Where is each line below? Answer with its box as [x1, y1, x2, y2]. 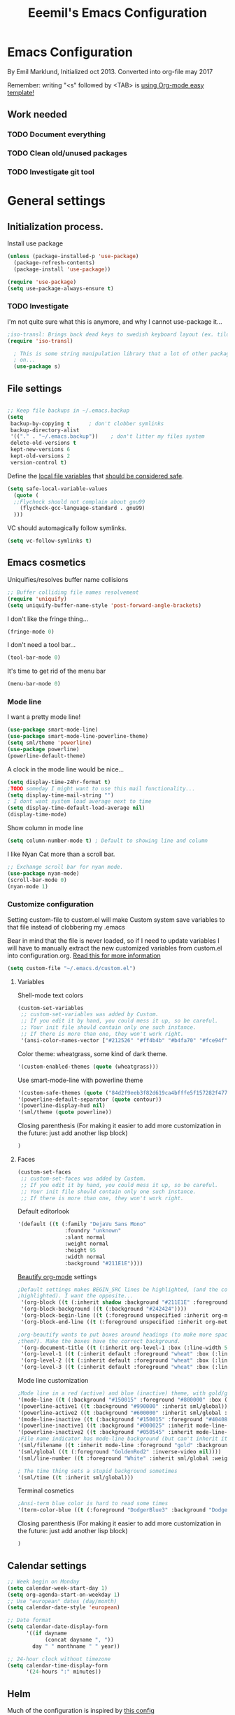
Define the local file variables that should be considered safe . [7, 471, 184, 480]
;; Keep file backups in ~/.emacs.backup [7, 407, 130, 414]
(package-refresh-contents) [13, 259, 96, 266]
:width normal [64, 1253, 106, 1260]
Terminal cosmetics [17, 1486, 75, 1495]
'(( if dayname [25, 1630, 68, 1637]
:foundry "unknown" [64, 1227, 122, 1234]
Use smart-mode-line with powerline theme [17, 1076, 143, 1084]
